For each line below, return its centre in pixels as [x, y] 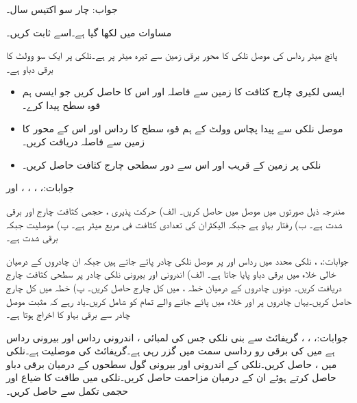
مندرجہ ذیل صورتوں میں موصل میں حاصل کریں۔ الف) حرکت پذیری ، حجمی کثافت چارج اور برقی [176, 210]
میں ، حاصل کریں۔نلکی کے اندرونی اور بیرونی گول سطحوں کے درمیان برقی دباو [172, 364]
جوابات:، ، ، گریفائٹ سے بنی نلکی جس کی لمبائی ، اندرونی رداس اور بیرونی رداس [177, 337]
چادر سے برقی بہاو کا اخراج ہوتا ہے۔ [68, 314]
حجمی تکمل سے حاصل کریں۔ [67, 391]
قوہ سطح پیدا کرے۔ [61, 105]
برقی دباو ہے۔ [30, 68]
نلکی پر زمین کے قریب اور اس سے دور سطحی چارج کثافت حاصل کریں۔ [172, 164]
